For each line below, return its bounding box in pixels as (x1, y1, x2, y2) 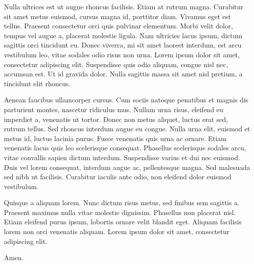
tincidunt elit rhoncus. (4, 78, 70, 88)
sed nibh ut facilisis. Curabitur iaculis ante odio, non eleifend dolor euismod (4, 171, 231, 182)
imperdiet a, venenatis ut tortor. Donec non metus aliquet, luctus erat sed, (4, 114, 228, 124)
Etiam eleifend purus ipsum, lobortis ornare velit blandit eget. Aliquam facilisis (4, 216, 242, 227)
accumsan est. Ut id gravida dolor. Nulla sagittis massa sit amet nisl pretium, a (4, 69, 243, 79)
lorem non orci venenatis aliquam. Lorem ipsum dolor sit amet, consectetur (4, 226, 230, 237)
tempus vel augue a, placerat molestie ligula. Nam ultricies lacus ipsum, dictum (4, 30, 242, 40)
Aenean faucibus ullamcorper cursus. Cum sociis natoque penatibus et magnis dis (4, 95, 249, 105)
